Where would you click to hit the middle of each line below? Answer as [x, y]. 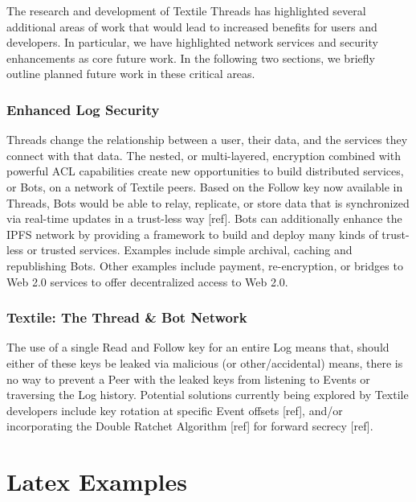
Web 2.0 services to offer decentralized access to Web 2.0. [147, 281]
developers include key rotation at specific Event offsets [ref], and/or [175, 410]
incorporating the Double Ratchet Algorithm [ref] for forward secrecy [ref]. [190, 426]
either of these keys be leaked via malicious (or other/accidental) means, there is [205, 362]
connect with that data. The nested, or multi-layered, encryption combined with [204, 155]
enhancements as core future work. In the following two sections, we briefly [191, 58]
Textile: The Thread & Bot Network [127, 317]
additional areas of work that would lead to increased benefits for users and [192, 26]
